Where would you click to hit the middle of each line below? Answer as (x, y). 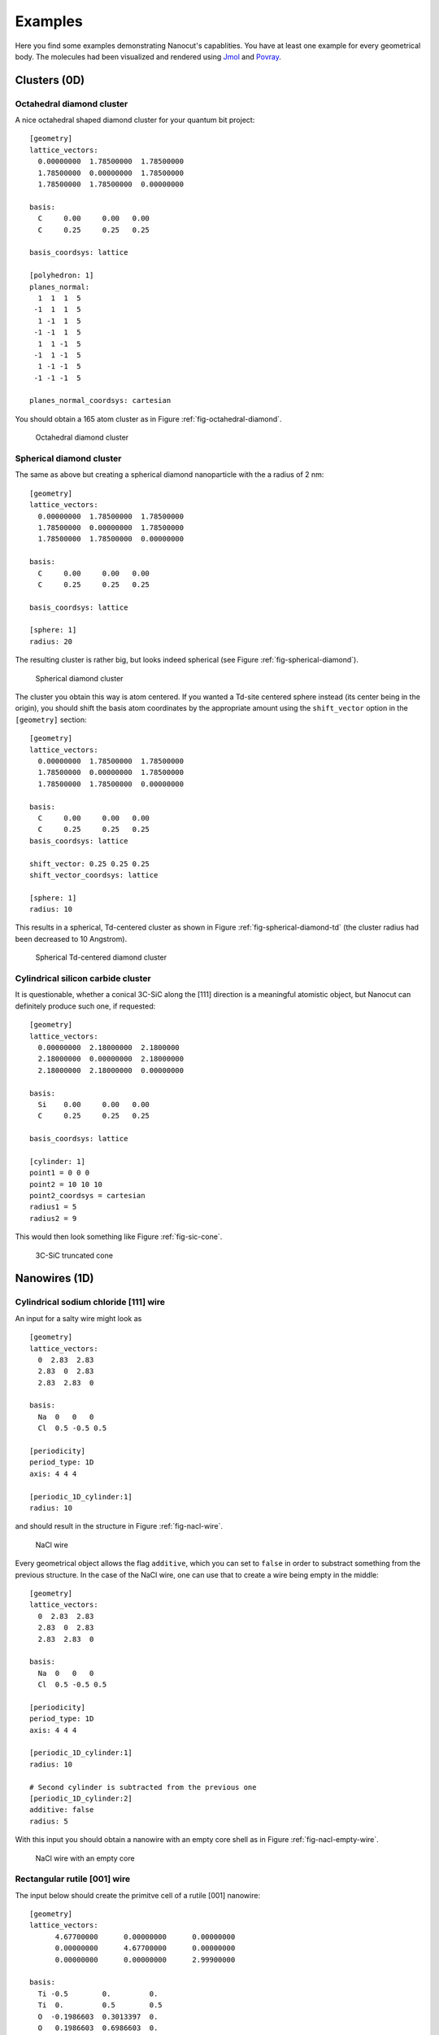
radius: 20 (51, 641)
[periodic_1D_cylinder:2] (81, 1798)
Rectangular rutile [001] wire (72, 1879)
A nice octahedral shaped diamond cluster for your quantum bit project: (135, 120)
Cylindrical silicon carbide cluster (83, 978)
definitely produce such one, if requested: (85, 1006)
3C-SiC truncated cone (74, 1255)
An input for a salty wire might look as (78, 1318)
